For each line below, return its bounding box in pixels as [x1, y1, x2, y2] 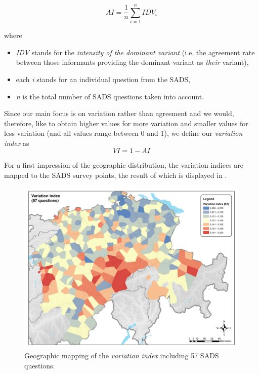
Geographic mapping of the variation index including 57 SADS [24, 350, 219, 361]
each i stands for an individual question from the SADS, [16, 73, 191, 84]
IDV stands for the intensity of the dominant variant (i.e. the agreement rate [16, 47, 255, 57]
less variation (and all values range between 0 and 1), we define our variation [4, 128, 243, 138]
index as [4, 137, 29, 148]
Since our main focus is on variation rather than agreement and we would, [4, 108, 234, 119]
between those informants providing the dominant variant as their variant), [16, 57, 249, 67]
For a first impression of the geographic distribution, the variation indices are [4, 160, 244, 170]
